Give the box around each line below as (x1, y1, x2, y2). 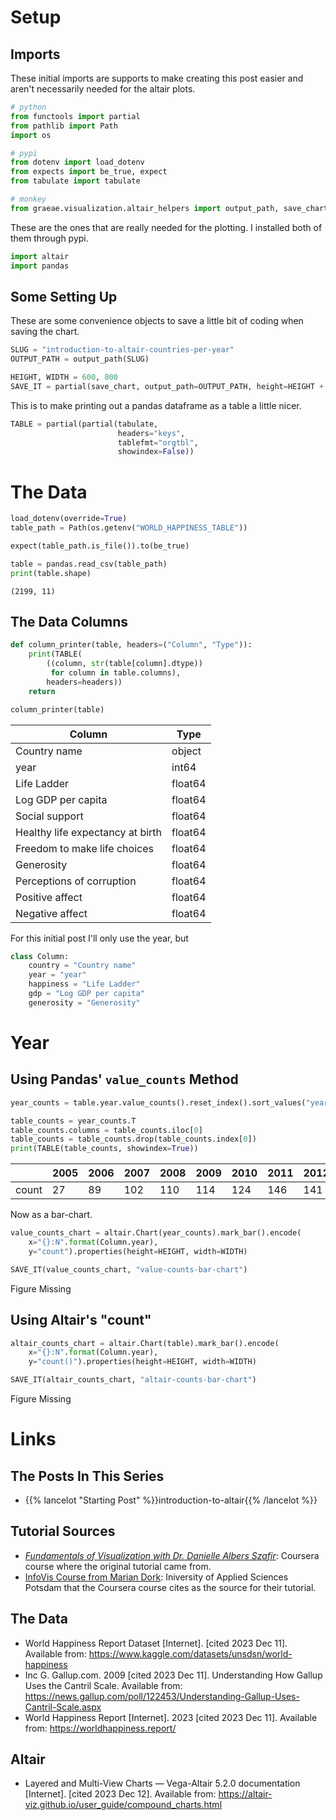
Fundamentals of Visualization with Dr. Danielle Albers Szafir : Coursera (24, 1549, 320, 1561)
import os (10, 130, 52, 140)
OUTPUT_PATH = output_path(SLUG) (10, 354, 150, 365)
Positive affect (15, 890, 83, 904)
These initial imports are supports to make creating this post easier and (10, 72, 304, 84)
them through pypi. (10, 232, 89, 244)
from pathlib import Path (10, 121, 118, 131)
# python (10, 102, 47, 112)
